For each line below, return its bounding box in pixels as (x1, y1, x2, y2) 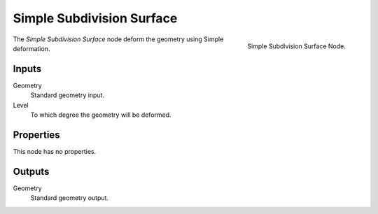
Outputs (13, 165, 50, 178)
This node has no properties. (13, 147, 97, 155)
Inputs (13, 63, 42, 75)
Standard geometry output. (30, 194, 108, 202)
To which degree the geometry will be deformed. (30, 110, 171, 119)
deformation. (13, 44, 50, 52)
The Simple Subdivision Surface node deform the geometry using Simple (13, 35, 224, 43)
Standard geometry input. (30, 91, 105, 99)
